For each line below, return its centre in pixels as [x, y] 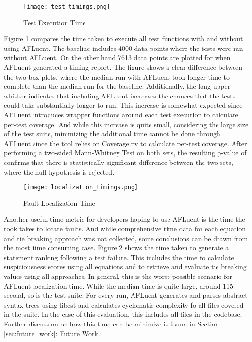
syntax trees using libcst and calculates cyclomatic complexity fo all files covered [124, 304]
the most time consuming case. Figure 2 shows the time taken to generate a [117, 248]
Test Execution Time [55, 22]
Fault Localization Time [59, 203]
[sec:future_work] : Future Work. [52, 333]
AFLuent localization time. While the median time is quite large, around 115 [118, 285]
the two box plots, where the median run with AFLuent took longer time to [117, 76]
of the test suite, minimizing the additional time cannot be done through [112, 134]
